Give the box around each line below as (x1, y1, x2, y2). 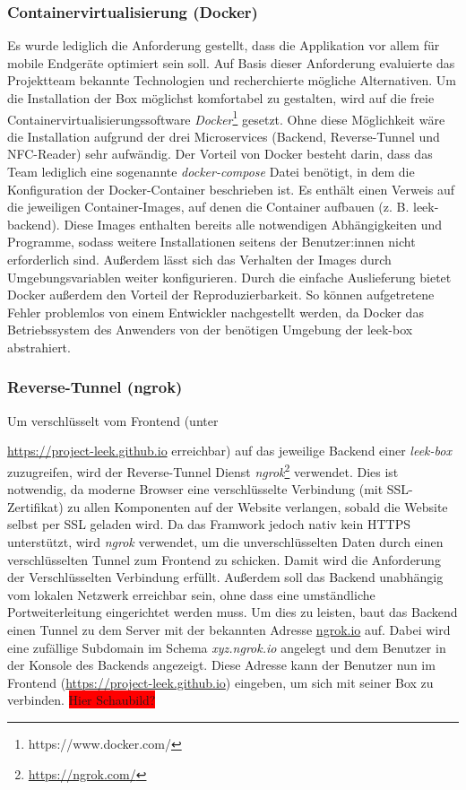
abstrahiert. (7, 337, 71, 356)
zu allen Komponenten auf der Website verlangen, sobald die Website (67, 497, 448, 516)
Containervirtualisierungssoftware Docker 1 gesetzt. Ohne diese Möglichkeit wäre (7, 107, 445, 128)
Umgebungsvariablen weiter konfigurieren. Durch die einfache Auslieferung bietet (7, 267, 452, 286)
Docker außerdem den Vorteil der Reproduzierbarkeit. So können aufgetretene (7, 285, 435, 304)
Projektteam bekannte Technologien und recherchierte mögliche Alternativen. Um (7, 71, 456, 90)
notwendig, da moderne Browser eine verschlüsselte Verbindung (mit (7, 480, 384, 499)
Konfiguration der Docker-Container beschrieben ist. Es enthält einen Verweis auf (7, 179, 455, 198)
